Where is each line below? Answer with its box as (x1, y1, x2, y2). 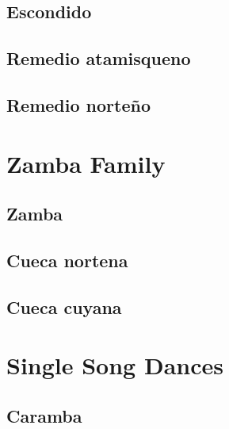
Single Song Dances (6, 349, 223, 381)
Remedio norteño (6, 92, 151, 117)
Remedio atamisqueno (6, 46, 191, 71)
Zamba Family (6, 147, 166, 179)
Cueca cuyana (6, 294, 122, 319)
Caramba (6, 403, 82, 427)
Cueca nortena (6, 247, 128, 272)
